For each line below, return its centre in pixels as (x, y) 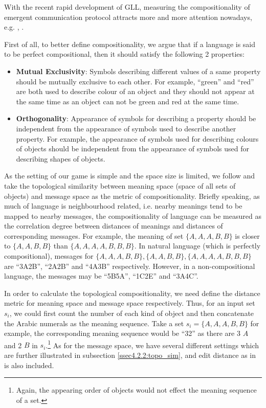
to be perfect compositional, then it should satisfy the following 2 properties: (124, 54)
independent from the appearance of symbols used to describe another (126, 128)
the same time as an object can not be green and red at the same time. (128, 101)
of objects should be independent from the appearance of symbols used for (132, 149)
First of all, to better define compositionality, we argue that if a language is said (130, 44)
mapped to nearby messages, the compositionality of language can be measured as (133, 216)
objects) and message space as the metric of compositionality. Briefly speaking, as (132, 196)
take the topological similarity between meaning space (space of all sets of (120, 185)
